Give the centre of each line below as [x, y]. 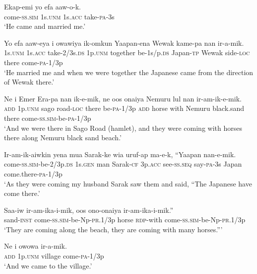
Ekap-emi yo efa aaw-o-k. [42, 6]
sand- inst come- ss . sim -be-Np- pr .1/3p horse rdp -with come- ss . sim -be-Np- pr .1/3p [125, 220]
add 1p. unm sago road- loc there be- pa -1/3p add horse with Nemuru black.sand [124, 108]
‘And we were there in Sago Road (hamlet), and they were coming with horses [123, 128]
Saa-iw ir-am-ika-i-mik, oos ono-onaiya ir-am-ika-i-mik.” [89, 210]
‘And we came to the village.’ [48, 265]
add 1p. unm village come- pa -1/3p [54, 256]
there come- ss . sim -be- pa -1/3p [48, 118]
